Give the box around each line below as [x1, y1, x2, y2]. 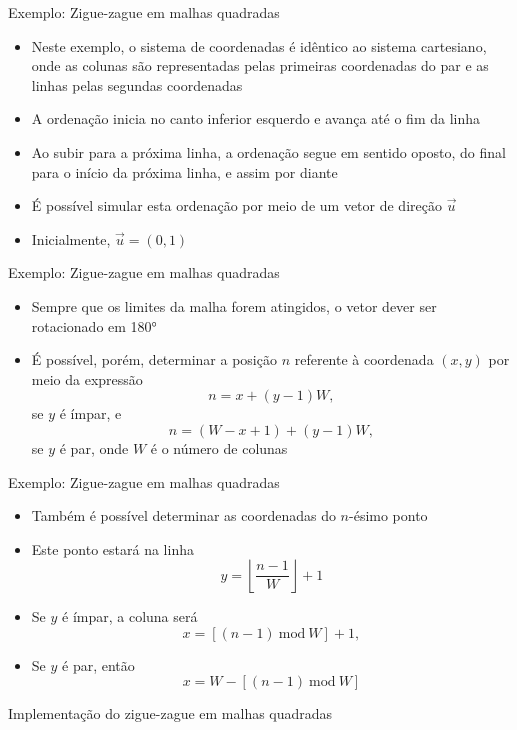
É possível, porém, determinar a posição [31, 349, 277, 370]
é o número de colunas [150, 437, 288, 458]
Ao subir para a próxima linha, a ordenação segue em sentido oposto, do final [31, 141, 506, 162]
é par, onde [59, 437, 129, 458]
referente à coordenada [294, 349, 434, 370]
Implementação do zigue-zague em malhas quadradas [8, 703, 333, 724]
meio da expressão [31, 368, 143, 389]
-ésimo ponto [349, 505, 428, 526]
